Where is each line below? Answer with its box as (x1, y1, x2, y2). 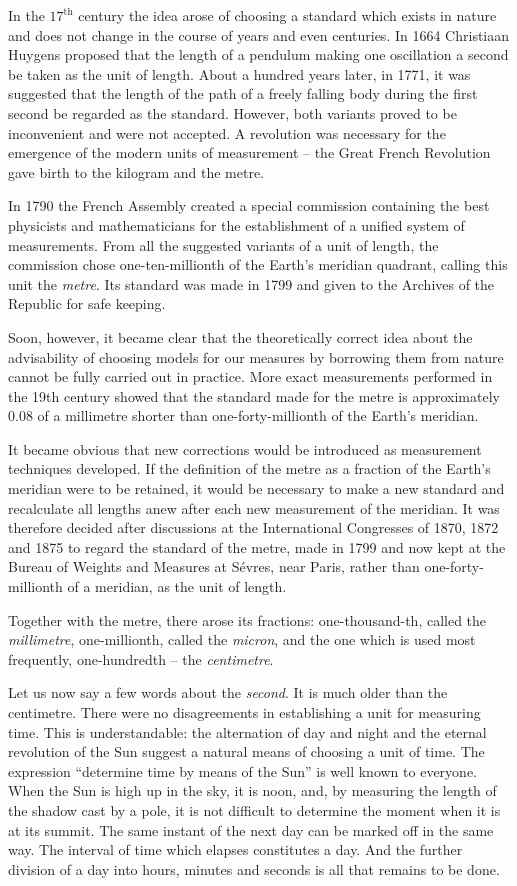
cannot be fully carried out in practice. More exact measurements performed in (8, 366, 493, 387)
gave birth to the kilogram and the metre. (8, 161, 265, 182)
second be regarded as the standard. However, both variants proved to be (8, 102, 457, 123)
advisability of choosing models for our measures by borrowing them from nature (8, 346, 504, 367)
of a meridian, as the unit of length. (67, 576, 287, 597)
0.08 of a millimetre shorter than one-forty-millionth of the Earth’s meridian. (8, 405, 479, 426)
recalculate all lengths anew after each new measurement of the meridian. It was (8, 497, 500, 518)
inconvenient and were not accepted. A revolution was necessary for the (8, 122, 446, 143)
